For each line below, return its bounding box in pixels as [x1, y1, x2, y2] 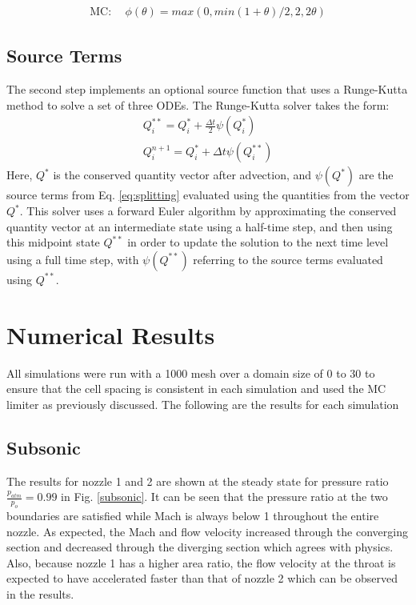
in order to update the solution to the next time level [127, 234, 389, 250]
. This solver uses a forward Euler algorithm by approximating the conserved [19, 202, 397, 219]
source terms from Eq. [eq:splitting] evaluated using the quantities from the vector [6, 186, 410, 203]
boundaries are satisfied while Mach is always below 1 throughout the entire [6, 507, 379, 523]
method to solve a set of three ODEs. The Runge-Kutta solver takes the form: [6, 96, 390, 113]
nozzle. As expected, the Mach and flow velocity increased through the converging [6, 523, 408, 539]
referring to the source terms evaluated [193, 250, 383, 267]
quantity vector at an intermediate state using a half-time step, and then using [6, 218, 393, 234]
